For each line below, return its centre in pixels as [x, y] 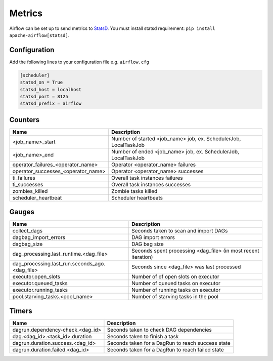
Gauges [22, 212]
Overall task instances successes [151, 184]
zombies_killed [30, 191]
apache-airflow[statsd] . [39, 35]
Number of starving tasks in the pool [175, 297]
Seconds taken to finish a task [143, 336]
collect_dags [28, 231]
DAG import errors [153, 237]
